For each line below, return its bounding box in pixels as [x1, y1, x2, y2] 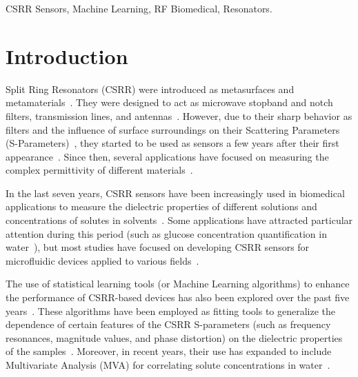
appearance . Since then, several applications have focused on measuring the [6, 149, 329, 163]
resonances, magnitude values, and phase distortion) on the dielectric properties [6, 330, 343, 345]
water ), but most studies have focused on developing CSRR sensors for [6, 240, 310, 254]
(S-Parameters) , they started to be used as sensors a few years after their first [6, 136, 339, 150]
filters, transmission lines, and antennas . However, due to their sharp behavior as [6, 108, 352, 123]
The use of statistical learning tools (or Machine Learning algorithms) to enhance [6, 276, 350, 291]
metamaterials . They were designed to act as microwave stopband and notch [6, 95, 333, 110]
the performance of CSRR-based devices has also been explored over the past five [6, 290, 350, 305]
